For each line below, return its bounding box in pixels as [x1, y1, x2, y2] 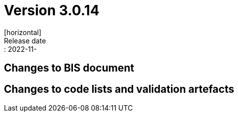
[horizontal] [4, 28, 41, 37]
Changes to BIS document [4, 62, 135, 75]
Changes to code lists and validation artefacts [4, 82, 235, 95]
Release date [4, 36, 46, 45]
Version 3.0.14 [4, 2, 100, 19]
